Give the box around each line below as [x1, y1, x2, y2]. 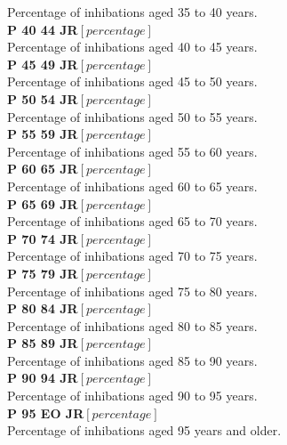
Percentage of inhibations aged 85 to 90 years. [7, 351, 258, 369]
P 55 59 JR [7, 125, 78, 143]
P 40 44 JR [7, 20, 78, 38]
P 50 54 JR [7, 89, 78, 108]
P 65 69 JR [7, 194, 78, 213]
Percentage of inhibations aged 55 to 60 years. [7, 142, 258, 160]
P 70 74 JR [7, 229, 78, 247]
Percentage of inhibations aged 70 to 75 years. [7, 247, 258, 265]
